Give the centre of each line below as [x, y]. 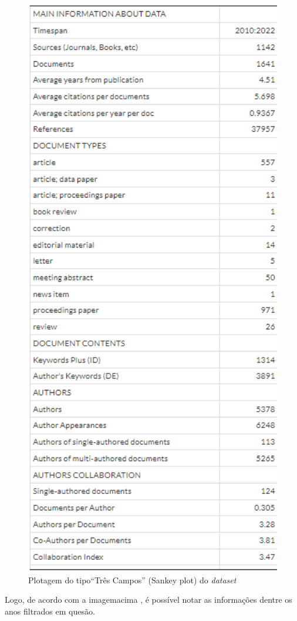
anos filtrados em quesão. [50, 611]
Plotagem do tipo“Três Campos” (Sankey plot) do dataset [132, 580]
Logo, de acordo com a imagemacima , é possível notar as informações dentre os [148, 600]
